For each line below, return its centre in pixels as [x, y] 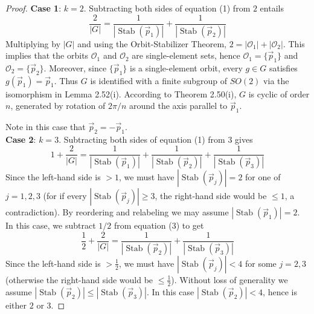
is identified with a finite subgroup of [159, 80]
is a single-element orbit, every [186, 67]
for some [261, 263]
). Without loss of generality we [229, 279]
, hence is [280, 291]
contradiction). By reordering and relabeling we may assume [117, 212]
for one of [263, 177]
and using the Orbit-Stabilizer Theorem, [152, 43]
